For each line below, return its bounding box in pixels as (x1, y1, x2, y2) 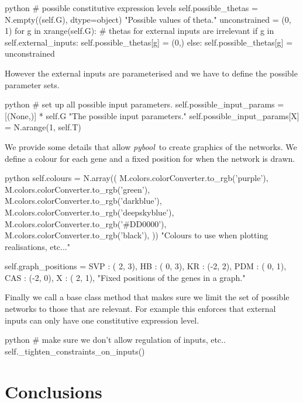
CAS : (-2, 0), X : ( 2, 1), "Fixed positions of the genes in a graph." (5, 271, 246, 283)
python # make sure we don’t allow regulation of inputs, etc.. (5, 333, 226, 346)
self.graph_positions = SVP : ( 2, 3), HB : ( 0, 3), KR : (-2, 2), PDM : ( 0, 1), (5, 260, 287, 272)
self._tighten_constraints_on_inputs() (5, 345, 145, 357)
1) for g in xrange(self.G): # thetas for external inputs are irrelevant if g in (5, 25, 274, 37)
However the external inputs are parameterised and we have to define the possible (5, 67, 298, 79)
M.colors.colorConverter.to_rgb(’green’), (5, 183, 150, 195)
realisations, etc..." (5, 240, 70, 252)
